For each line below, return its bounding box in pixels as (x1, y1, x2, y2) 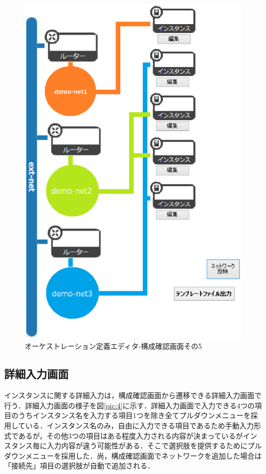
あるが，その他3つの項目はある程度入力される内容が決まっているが (18, 430, 243, 441)
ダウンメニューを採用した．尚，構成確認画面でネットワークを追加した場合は (4, 450, 262, 461)
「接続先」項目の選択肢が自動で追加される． (4, 460, 154, 471)
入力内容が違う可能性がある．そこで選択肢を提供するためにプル (47, 440, 262, 451)
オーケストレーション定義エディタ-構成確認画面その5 (25, 341, 202, 351)
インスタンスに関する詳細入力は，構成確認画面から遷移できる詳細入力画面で (4, 390, 262, 401)
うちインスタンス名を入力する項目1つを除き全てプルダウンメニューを (18, 410, 251, 421)
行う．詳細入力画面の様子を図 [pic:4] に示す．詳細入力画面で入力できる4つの (4, 400, 255, 410)
